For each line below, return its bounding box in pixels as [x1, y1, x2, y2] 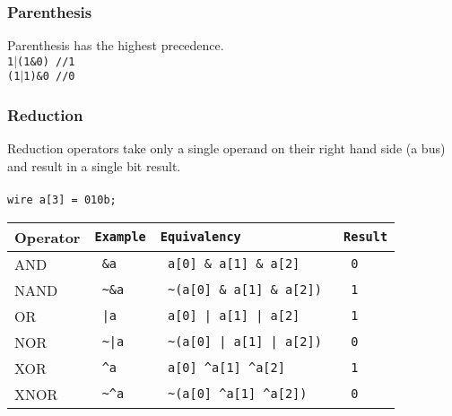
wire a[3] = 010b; [7, 194, 117, 207]
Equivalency [160, 230, 241, 245]
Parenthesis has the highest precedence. [7, 36, 224, 55]
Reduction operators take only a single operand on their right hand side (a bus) [7, 139, 446, 158]
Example [94, 230, 146, 245]
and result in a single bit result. [7, 156, 181, 175]
